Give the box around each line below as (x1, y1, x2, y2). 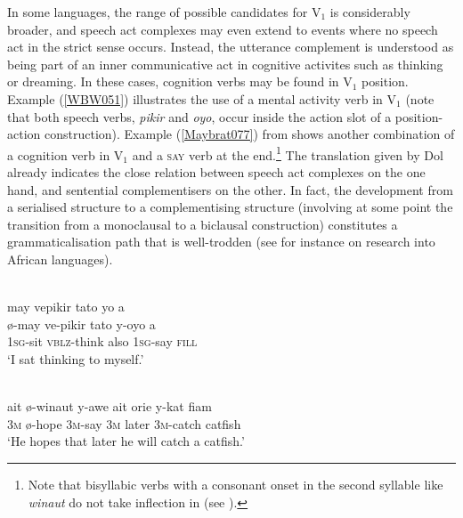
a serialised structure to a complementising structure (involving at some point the (7, 198, 453, 216)
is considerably (329, 3, 410, 20)
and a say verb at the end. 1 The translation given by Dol (132, 142, 443, 164)
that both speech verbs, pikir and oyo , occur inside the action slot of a (7, 107, 392, 125)
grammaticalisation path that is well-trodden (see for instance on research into (7, 232, 435, 251)
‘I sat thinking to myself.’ (7, 349, 144, 368)
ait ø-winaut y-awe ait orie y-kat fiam (7, 397, 212, 416)
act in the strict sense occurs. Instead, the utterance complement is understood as (7, 37, 454, 56)
